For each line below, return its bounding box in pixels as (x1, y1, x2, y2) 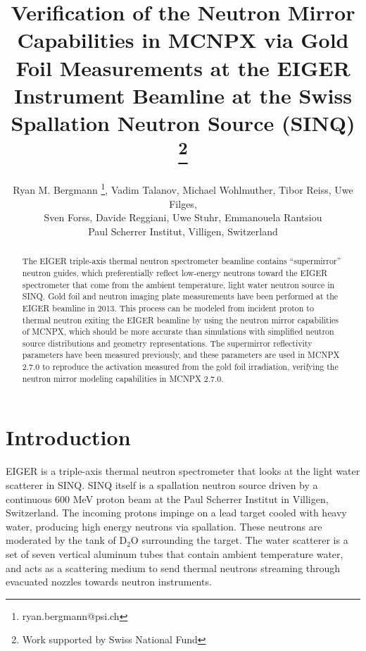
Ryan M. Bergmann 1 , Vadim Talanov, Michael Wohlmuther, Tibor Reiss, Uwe (13, 180, 353, 197)
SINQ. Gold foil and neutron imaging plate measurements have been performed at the (22, 290, 339, 302)
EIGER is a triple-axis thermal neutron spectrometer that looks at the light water (6, 464, 360, 478)
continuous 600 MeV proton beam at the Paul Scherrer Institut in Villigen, (6, 491, 329, 506)
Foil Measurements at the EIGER (15, 53, 351, 82)
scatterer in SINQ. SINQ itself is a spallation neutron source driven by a (6, 477, 318, 492)
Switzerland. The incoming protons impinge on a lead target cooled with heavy (6, 505, 347, 520)
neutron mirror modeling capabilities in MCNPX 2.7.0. (22, 372, 224, 384)
